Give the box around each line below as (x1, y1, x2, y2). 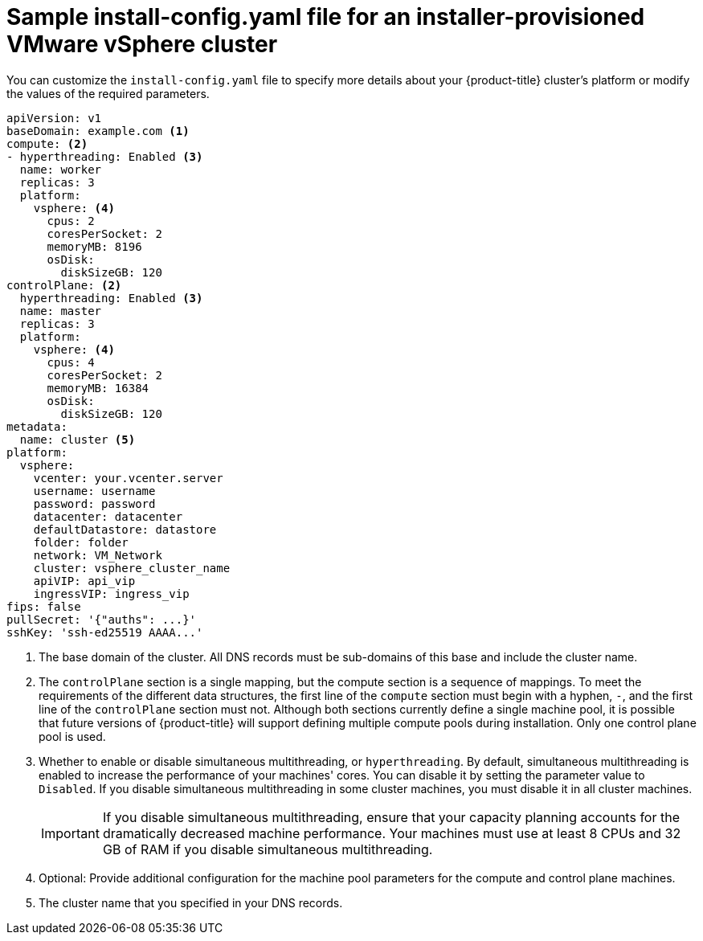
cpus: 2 (47, 214, 95, 227)
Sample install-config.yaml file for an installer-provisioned (6, 3, 645, 31)
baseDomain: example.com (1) (6, 124, 190, 137)
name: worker (19, 162, 102, 176)
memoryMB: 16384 (47, 381, 149, 395)
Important (41, 824, 100, 841)
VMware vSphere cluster (6, 31, 278, 58)
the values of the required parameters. (6, 86, 210, 100)
